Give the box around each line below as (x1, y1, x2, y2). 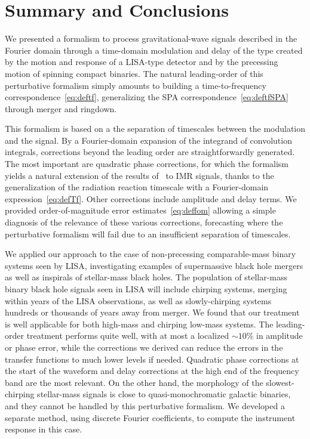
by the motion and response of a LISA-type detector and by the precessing (5, 55, 278, 68)
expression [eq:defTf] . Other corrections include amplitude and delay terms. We (5, 192, 297, 205)
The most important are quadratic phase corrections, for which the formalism (5, 157, 289, 170)
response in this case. (5, 423, 82, 435)
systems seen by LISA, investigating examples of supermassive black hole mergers (5, 259, 303, 271)
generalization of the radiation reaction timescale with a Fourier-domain (5, 181, 269, 193)
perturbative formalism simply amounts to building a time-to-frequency (5, 79, 266, 91)
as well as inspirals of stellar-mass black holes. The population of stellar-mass (5, 271, 288, 283)
